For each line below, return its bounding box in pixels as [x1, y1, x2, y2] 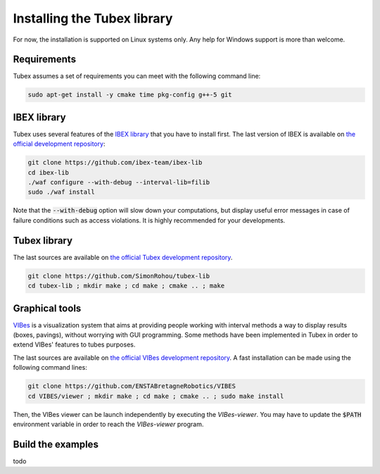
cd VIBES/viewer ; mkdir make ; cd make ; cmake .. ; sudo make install [27, 392, 284, 400]
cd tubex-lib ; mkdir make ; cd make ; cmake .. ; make [27, 282, 225, 290]
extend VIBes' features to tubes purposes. [13, 340, 136, 349]
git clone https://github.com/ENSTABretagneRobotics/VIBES [27, 382, 236, 390]
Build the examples [13, 438, 99, 450]
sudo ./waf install [27, 188, 95, 197]
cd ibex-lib [27, 168, 70, 176]
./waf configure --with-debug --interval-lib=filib [27, 178, 210, 187]
